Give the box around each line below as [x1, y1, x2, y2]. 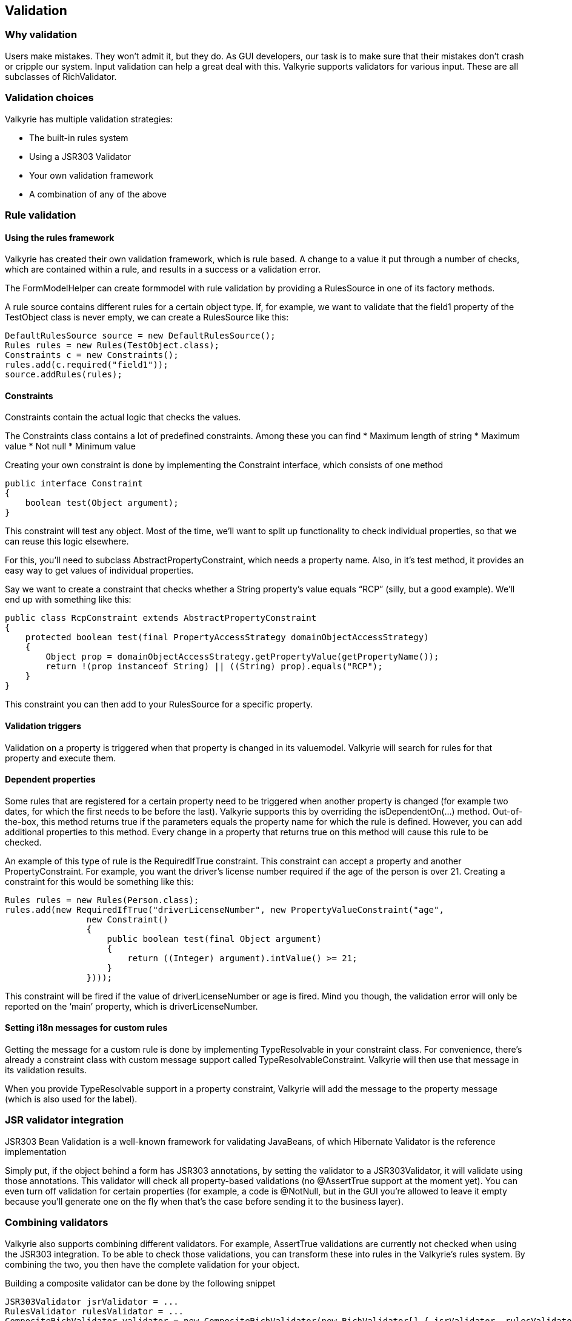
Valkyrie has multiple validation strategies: [5, 113, 173, 124]
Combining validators [5, 1216, 108, 1229]
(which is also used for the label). [5, 1094, 138, 1105]
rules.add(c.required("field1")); [5, 360, 168, 370]
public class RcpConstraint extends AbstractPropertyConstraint [5, 613, 317, 623]
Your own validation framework [29, 170, 153, 180]
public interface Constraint [5, 478, 143, 489]
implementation [5, 1146, 67, 1157]
